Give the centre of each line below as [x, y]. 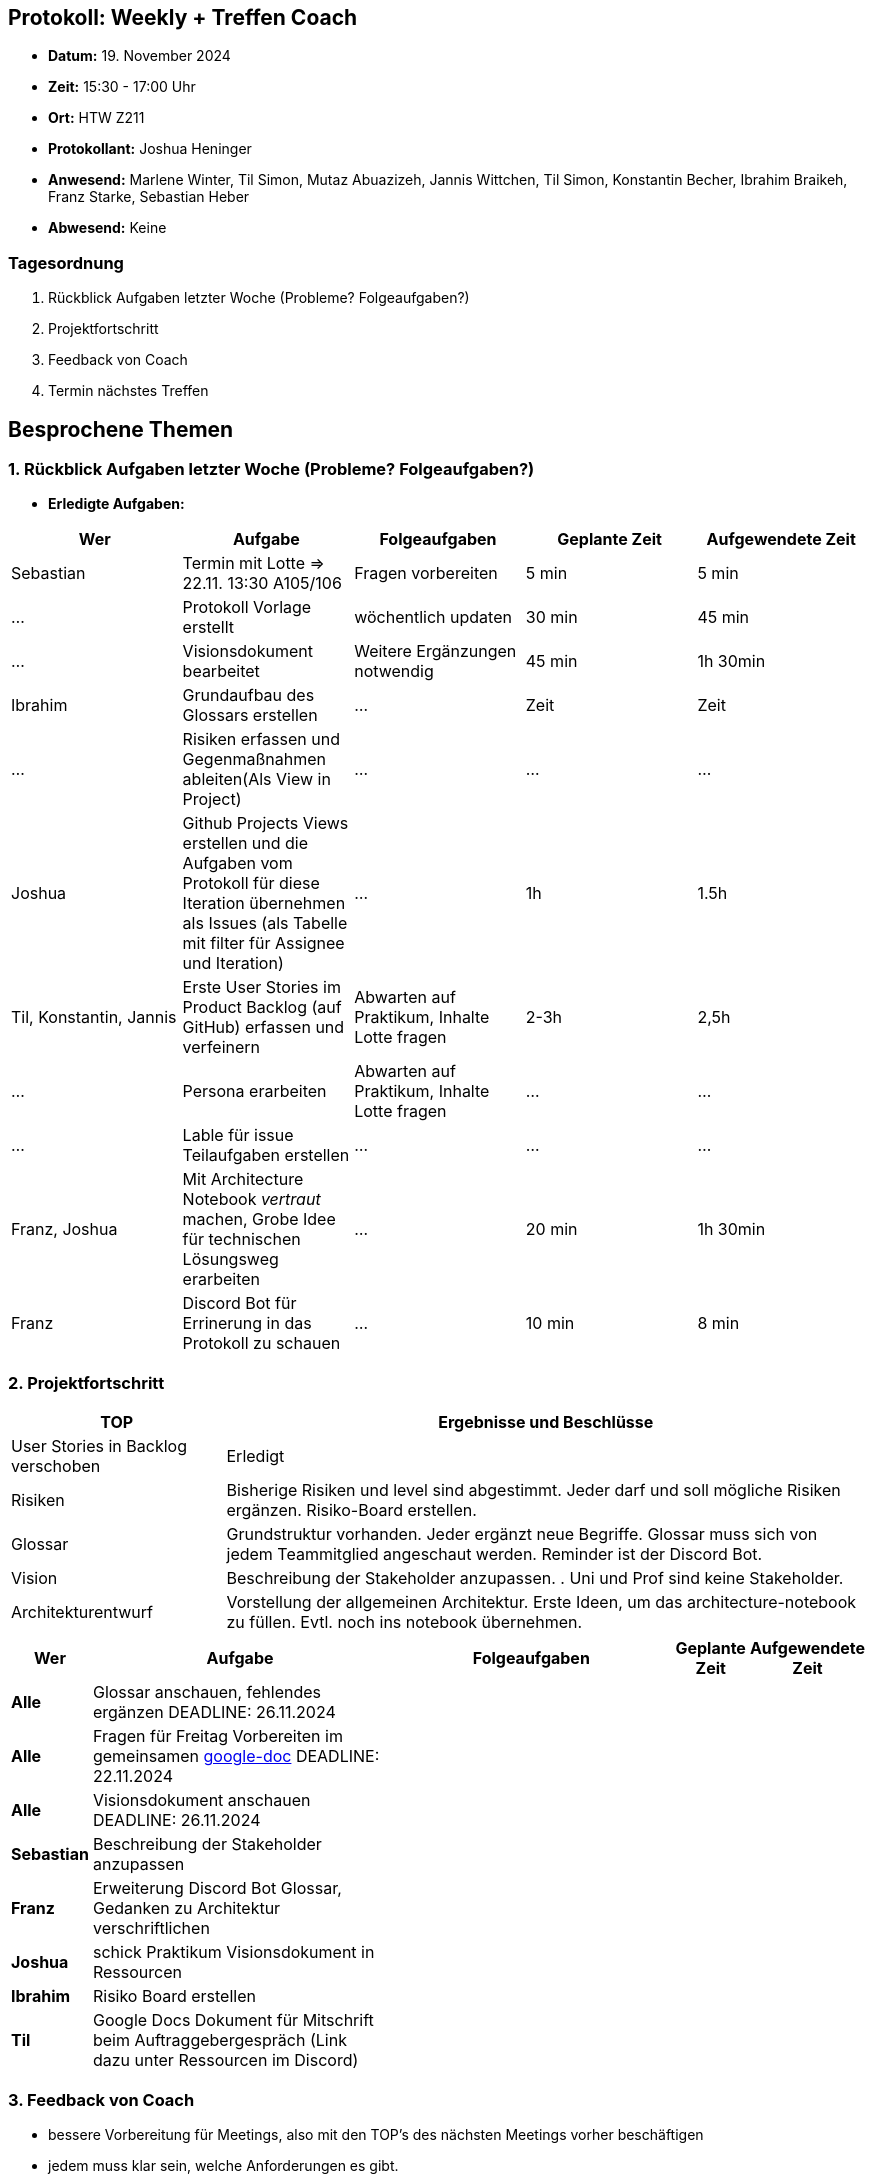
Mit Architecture [243, 1179]
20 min [551, 1229]
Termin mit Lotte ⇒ [253, 563]
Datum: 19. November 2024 [139, 56]
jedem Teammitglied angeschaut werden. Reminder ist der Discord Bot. [494, 1554]
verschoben [56, 1466]
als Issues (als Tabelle [265, 923]
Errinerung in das [247, 1323]
